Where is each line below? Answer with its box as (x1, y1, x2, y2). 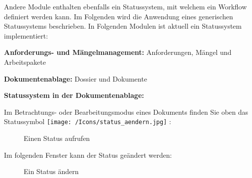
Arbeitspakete (4, 56, 46, 67)
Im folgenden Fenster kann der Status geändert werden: (4, 149, 172, 160)
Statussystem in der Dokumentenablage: (4, 90, 144, 100)
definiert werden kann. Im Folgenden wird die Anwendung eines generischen (4, 11, 233, 21)
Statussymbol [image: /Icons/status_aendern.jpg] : (4, 116, 171, 127)
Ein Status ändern (24, 166, 79, 177)
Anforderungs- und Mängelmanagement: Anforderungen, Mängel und (4, 47, 232, 57)
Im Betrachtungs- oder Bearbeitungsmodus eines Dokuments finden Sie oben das (4, 106, 249, 117)
